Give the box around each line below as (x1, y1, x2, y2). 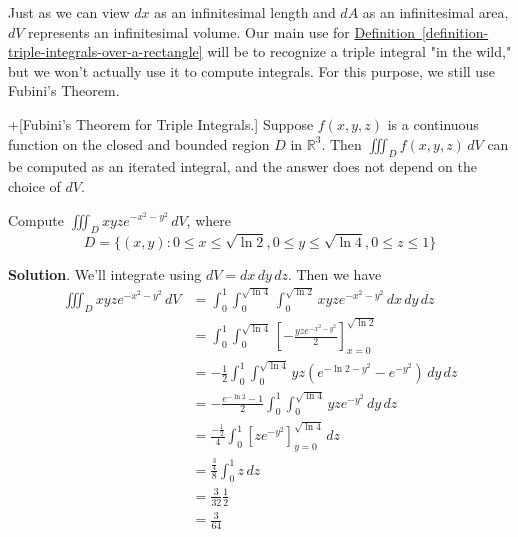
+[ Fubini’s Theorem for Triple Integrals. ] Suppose (8, 113, 314, 134)
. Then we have (287, 263, 382, 284)
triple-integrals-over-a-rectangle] (8, 41, 203, 62)
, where (186, 209, 231, 230)
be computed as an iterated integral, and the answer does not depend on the (8, 156, 477, 177)
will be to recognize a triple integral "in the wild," (207, 41, 512, 62)
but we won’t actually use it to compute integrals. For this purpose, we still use (8, 60, 495, 81)
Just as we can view (8, 2, 130, 22)
